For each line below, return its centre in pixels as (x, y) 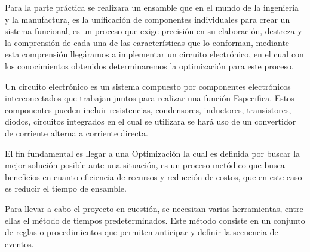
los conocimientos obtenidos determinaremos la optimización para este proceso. (149, 66)
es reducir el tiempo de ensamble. (66, 188)
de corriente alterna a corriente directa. (76, 133)
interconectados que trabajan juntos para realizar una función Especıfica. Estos (150, 98)
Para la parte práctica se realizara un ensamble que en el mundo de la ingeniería (152, 7)
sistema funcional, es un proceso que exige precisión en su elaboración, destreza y (154, 31)
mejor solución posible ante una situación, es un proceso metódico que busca (145, 165)
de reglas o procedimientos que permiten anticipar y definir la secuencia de (142, 232)
